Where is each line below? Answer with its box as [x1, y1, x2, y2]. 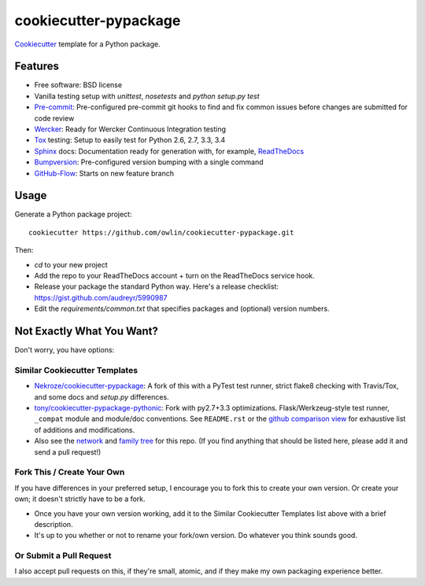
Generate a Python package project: [14, 209, 132, 219]
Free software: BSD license [34, 80, 122, 90]
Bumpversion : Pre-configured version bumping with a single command [34, 157, 264, 167]
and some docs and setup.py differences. [34, 392, 169, 401]
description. [34, 519, 74, 529]
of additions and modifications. [34, 425, 135, 434]
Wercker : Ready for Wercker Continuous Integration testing [34, 124, 227, 134]
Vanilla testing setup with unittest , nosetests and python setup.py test [34, 91, 260, 101]
